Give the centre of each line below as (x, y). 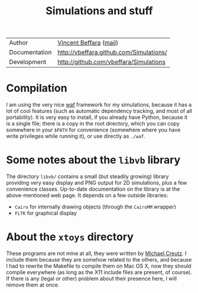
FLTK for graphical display (46, 213)
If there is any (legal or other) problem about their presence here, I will (92, 278)
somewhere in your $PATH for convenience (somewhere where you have (93, 130)
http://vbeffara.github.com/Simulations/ (112, 53)
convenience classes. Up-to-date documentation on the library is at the (93, 189)
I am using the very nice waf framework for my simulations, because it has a (99, 105)
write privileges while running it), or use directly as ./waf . (76, 136)
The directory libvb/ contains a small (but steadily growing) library (87, 176)
